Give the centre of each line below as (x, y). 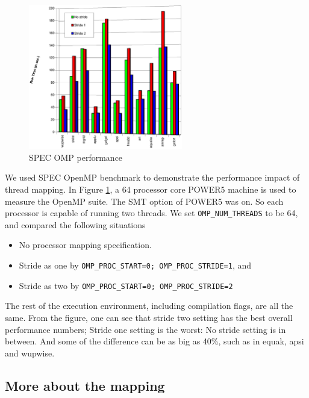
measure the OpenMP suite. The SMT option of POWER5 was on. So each (144, 201)
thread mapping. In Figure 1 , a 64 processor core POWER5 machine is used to (151, 189)
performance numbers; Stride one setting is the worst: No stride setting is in (145, 329)
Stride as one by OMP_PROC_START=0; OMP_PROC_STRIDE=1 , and (135, 265)
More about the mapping (85, 385)
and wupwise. (30, 353)
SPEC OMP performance (76, 157)
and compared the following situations (75, 224)
